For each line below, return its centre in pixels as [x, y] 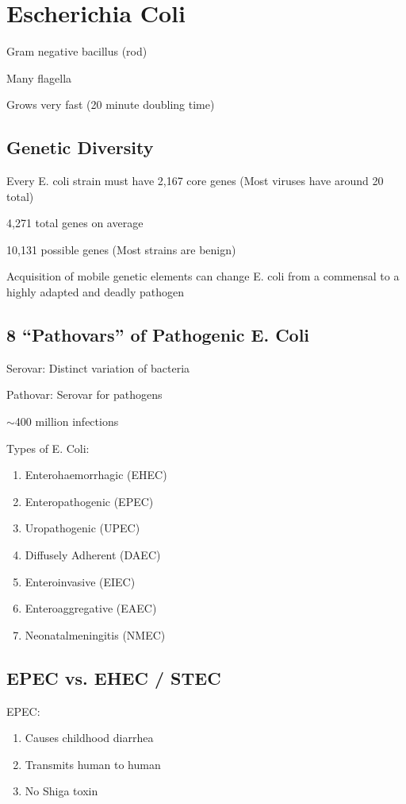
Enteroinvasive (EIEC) [80, 581]
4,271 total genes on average [75, 223]
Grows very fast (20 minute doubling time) [111, 104]
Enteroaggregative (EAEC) [91, 608]
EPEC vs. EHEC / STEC [114, 677]
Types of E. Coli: [48, 448]
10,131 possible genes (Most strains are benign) [121, 249]
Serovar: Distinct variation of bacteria [98, 367]
